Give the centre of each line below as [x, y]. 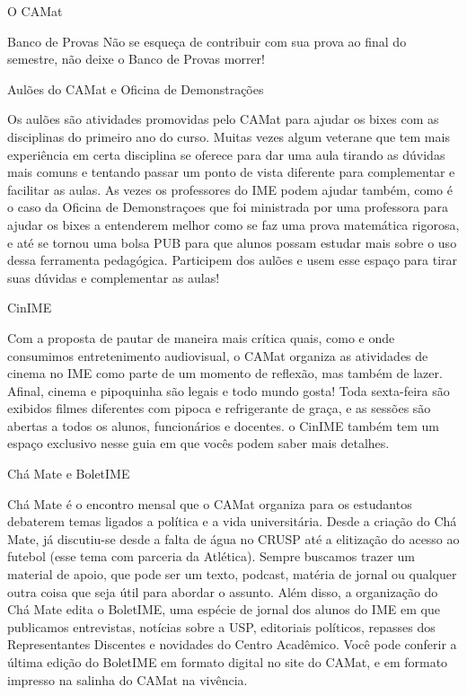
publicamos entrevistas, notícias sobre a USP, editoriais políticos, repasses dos [221, 626]
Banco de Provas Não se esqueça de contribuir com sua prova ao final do [207, 41]
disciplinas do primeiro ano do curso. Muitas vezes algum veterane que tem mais [229, 136]
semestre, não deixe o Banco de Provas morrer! [136, 59]
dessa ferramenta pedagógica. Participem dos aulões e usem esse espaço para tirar [233, 260]
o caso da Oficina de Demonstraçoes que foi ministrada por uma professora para [228, 207]
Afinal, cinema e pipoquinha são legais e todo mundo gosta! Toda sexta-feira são [229, 390]
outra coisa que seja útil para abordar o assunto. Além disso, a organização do [223, 591]
